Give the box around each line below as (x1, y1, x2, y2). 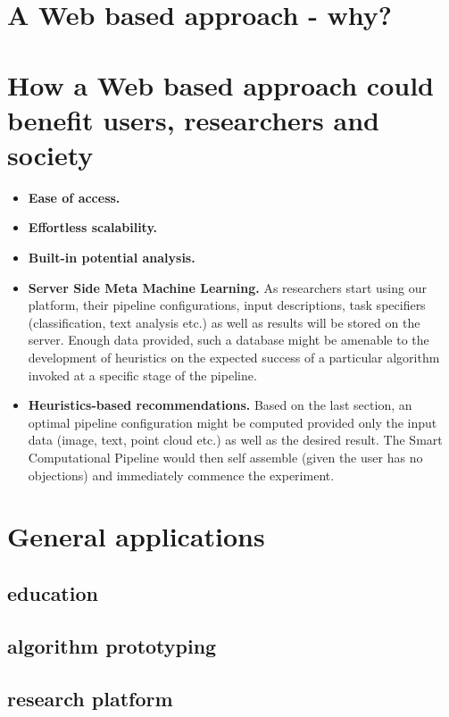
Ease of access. (28, 188, 121, 206)
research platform (7, 684, 173, 712)
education (7, 579, 98, 606)
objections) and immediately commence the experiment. (28, 465, 335, 484)
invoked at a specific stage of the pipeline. (28, 365, 257, 384)
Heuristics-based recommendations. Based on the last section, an (28, 396, 412, 414)
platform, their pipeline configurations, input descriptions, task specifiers (28, 296, 426, 314)
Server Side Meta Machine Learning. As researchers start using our (28, 278, 427, 296)
